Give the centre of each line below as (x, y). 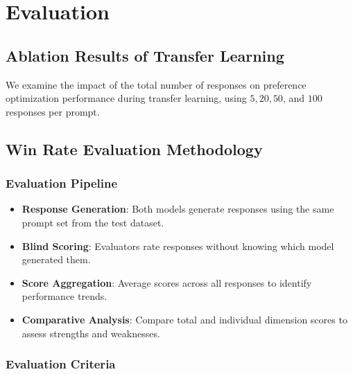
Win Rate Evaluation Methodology (134, 149)
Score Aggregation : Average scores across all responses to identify (167, 282)
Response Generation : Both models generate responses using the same (178, 209)
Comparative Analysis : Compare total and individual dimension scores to (184, 319)
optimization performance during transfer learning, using (126, 98)
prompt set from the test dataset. (93, 222)
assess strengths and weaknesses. (91, 333)
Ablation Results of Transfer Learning (145, 55)
